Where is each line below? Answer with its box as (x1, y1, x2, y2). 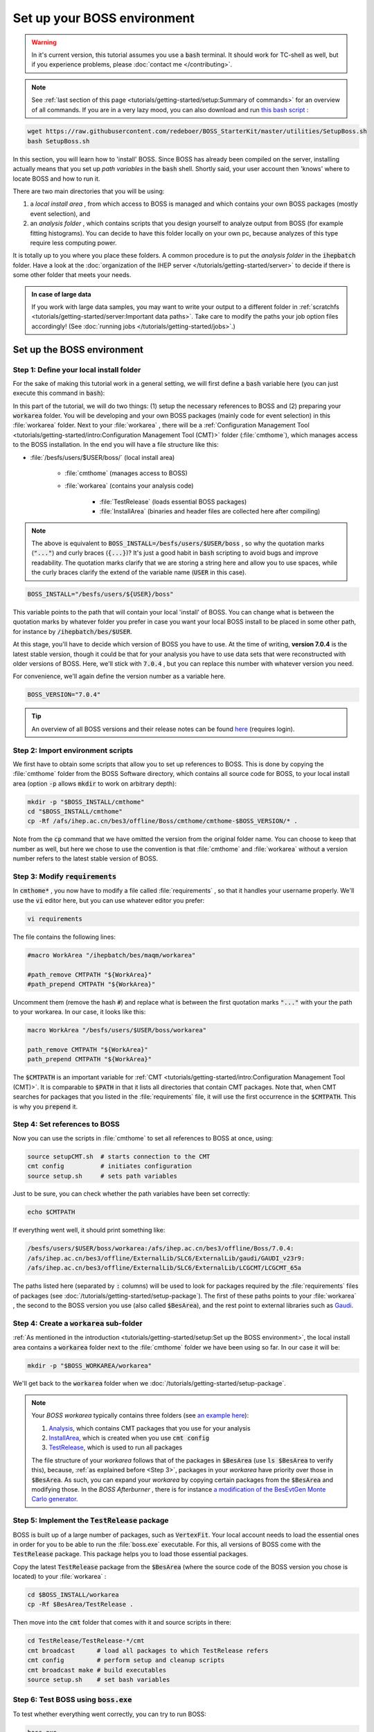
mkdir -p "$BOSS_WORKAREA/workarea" (27, 1361, 152, 1370)
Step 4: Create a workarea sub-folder (12, 1318, 143, 1328)
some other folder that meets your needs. (12, 271, 132, 279)
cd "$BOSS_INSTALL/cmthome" (27, 808, 123, 815)
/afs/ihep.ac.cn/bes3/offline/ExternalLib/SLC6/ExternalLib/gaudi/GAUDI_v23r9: (27, 1254, 305, 1262)
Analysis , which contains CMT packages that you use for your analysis (48, 1424, 251, 1432)
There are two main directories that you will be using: (12, 187, 165, 195)
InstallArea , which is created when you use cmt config (48, 1434, 210, 1442)
